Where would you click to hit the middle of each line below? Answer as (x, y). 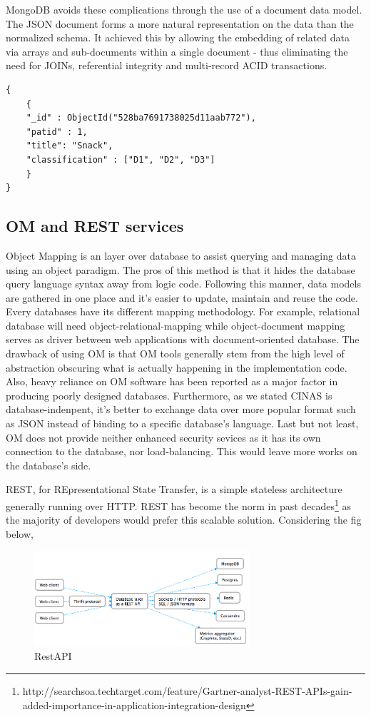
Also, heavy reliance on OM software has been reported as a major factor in (172, 381)
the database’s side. (49, 465)
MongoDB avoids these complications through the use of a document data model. (184, 9)
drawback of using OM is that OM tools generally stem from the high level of (175, 354)
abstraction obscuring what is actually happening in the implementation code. (177, 367)
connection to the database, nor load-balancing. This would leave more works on (182, 451)
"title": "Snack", (70, 146)
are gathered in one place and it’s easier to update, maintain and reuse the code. (182, 297)
